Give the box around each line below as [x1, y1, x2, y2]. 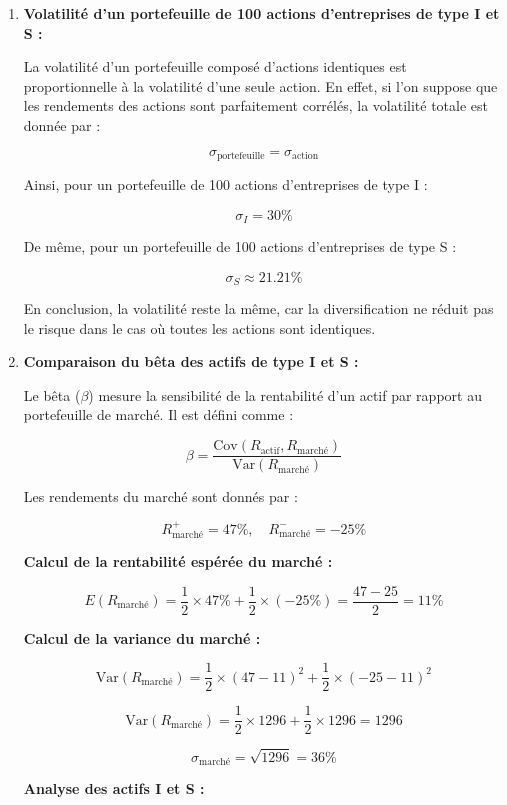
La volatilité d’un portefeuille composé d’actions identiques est [23, 56, 407, 77]
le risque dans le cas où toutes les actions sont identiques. [23, 317, 376, 338]
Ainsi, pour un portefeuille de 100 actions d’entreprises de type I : [23, 174, 428, 195]
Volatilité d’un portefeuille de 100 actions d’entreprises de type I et [23, 3, 500, 23]
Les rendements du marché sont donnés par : [23, 486, 298, 507]
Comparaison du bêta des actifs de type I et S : [23, 351, 359, 372]
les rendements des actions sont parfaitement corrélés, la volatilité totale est [23, 95, 488, 116]
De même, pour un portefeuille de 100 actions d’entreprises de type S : [23, 236, 457, 257]
